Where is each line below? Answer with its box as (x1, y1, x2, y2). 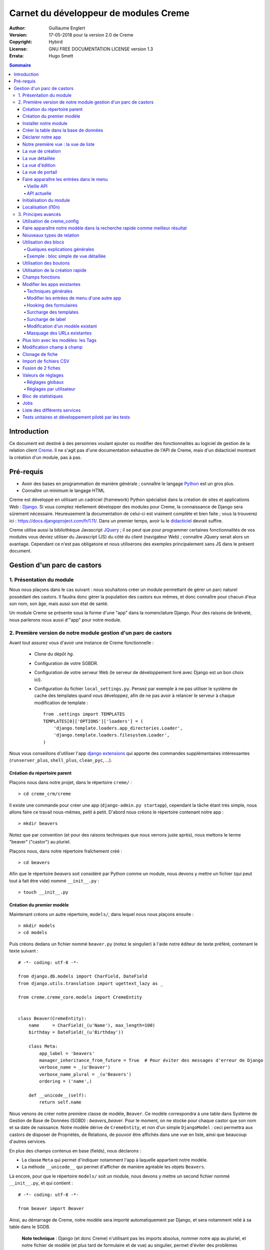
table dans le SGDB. (9, 1224, 50, 1230)
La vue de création (22, 148, 61, 154)
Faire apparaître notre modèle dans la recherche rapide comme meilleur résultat (22, 225, 187, 231)
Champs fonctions (22, 274, 60, 280)
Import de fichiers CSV (22, 358, 69, 364)
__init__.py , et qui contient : (9, 1180, 73, 1186)
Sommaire (9, 62, 31, 68)
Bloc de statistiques (22, 393, 63, 399)
